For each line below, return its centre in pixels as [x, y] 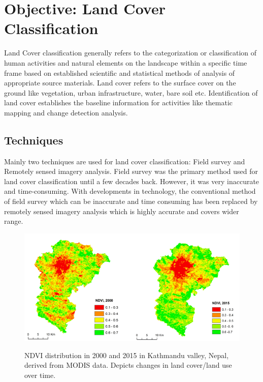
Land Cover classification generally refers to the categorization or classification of [130, 53]
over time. [40, 375]
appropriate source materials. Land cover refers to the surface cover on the [120, 83]
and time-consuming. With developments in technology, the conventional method [130, 191]
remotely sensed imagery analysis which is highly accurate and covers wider [122, 211]
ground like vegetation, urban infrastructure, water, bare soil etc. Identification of [131, 92]
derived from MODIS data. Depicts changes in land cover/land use [128, 365]
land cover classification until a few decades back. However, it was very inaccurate [132, 181]
